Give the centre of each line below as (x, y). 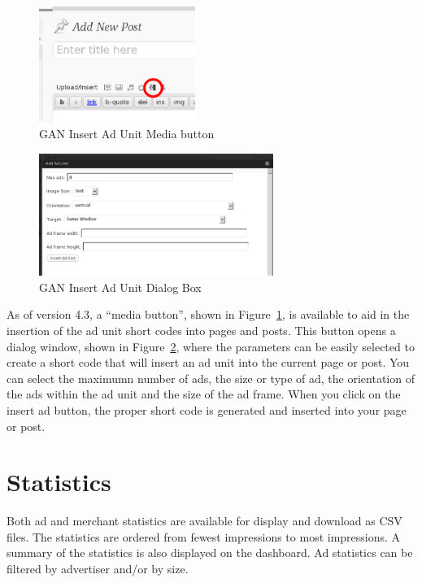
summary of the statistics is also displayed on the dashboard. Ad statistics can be (210, 553)
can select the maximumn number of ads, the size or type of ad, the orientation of (211, 378)
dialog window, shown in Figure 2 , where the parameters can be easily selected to (211, 346)
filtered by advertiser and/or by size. (98, 569)
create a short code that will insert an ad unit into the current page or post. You (208, 362)
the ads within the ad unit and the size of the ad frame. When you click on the (204, 394)
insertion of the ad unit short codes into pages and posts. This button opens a (201, 330)
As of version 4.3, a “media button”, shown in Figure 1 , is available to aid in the (208, 314)
